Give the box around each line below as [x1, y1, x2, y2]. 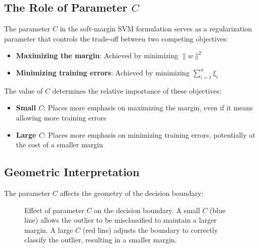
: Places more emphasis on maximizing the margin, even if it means [44, 102, 253, 113]
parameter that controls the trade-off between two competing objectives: [4, 33, 228, 44]
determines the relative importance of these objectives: [52, 85, 222, 96]
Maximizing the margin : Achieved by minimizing [16, 50, 179, 61]
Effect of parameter [24, 204, 84, 215]
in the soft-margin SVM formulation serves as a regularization [60, 23, 252, 34]
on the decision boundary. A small [94, 204, 200, 215]
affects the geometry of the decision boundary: [60, 187, 204, 198]
